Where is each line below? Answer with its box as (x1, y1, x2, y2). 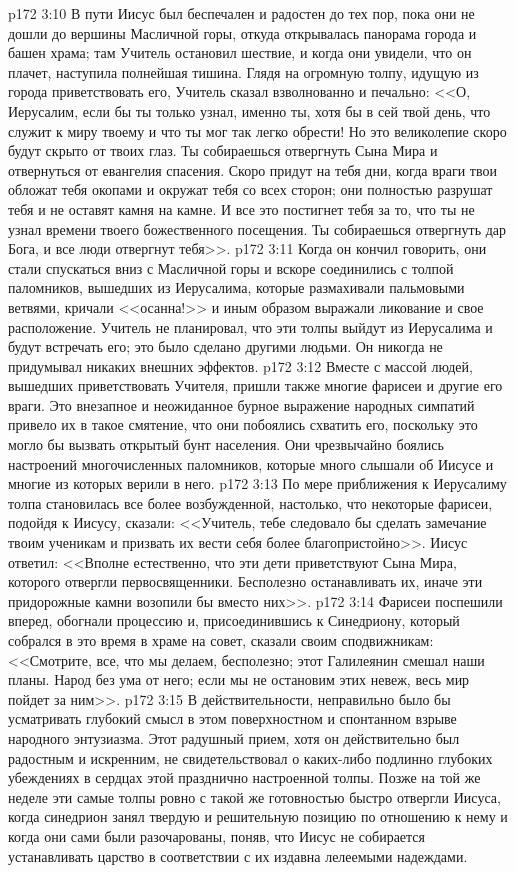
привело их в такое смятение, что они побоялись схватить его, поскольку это (8, 414, 478, 435)
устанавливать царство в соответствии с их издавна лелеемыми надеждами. (8, 845, 468, 866)
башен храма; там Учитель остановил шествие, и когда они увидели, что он (8, 42, 472, 63)
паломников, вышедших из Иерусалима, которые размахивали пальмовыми (8, 277, 465, 298)
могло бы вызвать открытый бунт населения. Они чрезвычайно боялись (8, 434, 444, 455)
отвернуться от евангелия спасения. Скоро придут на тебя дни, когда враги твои (8, 159, 497, 180)
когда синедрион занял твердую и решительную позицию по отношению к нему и (8, 806, 508, 827)
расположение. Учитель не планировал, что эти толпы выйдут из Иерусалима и (8, 316, 493, 337)
